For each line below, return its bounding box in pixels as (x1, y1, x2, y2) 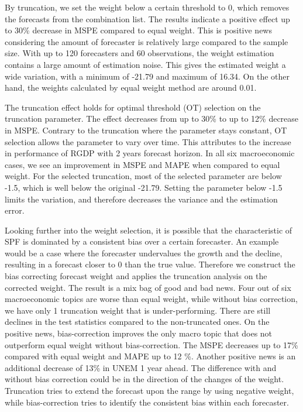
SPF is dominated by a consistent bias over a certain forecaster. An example (5, 235, 279, 248)
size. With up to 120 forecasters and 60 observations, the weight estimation (5, 47, 274, 59)
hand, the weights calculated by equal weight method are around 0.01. (5, 81, 257, 94)
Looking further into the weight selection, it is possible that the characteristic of (5, 224, 292, 236)
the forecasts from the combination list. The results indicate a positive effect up (5, 12, 290, 25)
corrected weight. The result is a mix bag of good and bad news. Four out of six (5, 281, 291, 293)
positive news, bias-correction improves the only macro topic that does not (5, 327, 273, 339)
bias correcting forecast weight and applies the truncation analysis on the (5, 270, 267, 282)
